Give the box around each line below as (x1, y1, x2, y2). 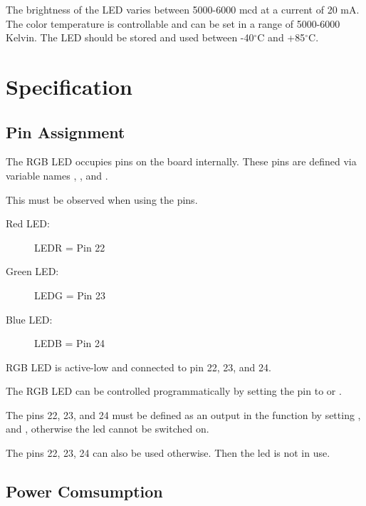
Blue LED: (6, 311, 53, 326)
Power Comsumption (6, 480, 163, 502)
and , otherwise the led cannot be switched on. (6, 421, 209, 436)
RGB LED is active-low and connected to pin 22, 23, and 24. (6, 359, 271, 374)
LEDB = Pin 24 (34, 336, 105, 351)
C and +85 (257, 30, 305, 45)
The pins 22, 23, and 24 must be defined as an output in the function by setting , (6, 407, 361, 422)
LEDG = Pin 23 (34, 287, 106, 302)
